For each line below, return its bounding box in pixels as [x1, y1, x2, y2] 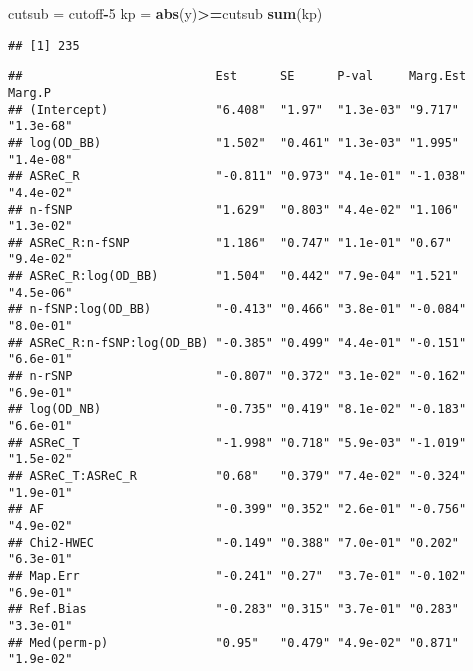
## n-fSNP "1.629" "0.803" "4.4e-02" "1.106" [8, 202, 460, 217]
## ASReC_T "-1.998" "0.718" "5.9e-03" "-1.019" [8, 435, 467, 450]
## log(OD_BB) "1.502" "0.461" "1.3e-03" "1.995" [8, 135, 460, 150]
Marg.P [8, 85, 51, 100]
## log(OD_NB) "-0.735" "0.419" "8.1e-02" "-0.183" [8, 402, 467, 417]
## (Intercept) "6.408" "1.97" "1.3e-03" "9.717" [8, 102, 460, 117]
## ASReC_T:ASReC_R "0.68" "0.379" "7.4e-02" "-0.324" [8, 469, 467, 483]
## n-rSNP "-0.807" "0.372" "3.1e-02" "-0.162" [8, 369, 467, 384]
